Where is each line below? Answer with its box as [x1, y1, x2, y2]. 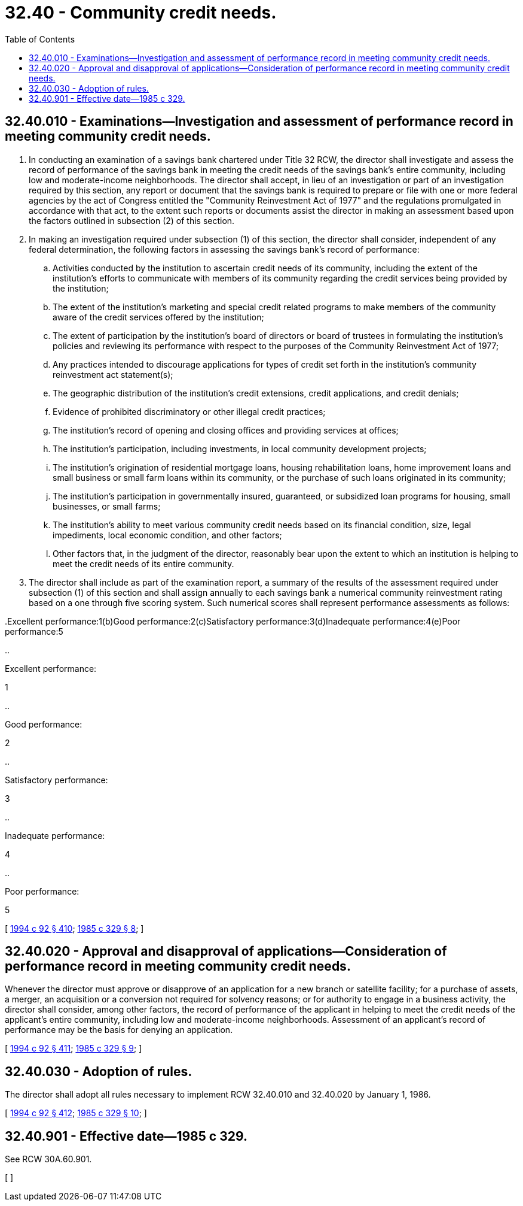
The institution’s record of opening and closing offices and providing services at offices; [53, 425, 399, 435]
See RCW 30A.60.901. [5, 1154, 92, 1165]
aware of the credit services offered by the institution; [53, 311, 264, 322]
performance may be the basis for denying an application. [5, 1025, 233, 1035]
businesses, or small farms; [53, 501, 161, 511]
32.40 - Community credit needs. [5, 2, 277, 23]
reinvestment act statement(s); [53, 369, 173, 380]
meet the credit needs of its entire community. [53, 558, 234, 569]
